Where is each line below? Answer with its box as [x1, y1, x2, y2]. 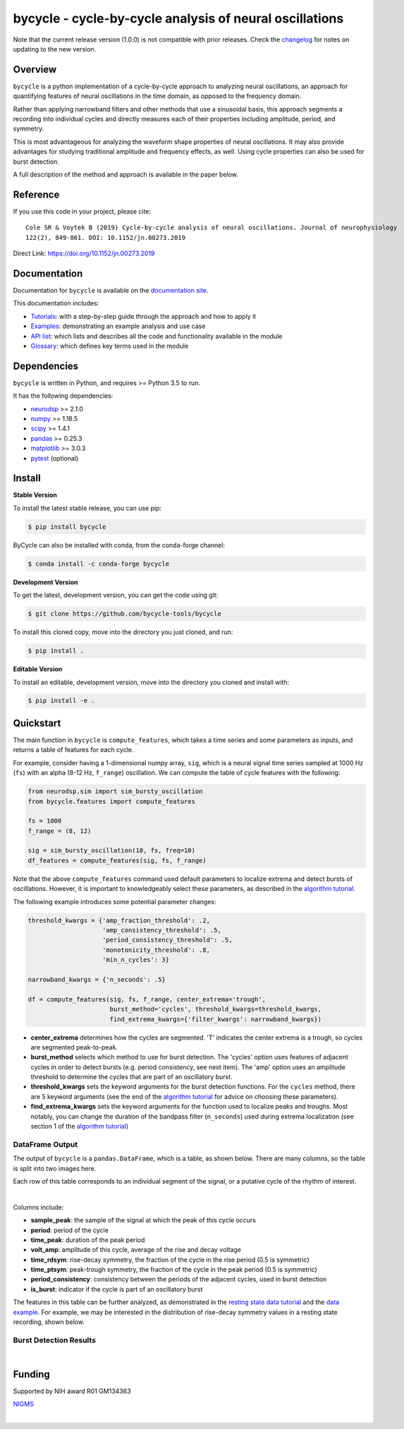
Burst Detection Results [13, 1335, 97, 1345]
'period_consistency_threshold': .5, [102, 936, 233, 944]
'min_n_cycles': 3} [102, 956, 169, 964]
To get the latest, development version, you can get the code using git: [13, 591, 219, 600]
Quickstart [13, 717, 61, 729]
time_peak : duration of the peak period [30, 1235, 145, 1244]
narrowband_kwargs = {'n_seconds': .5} [27, 975, 166, 983]
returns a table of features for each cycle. [13, 746, 134, 754]
